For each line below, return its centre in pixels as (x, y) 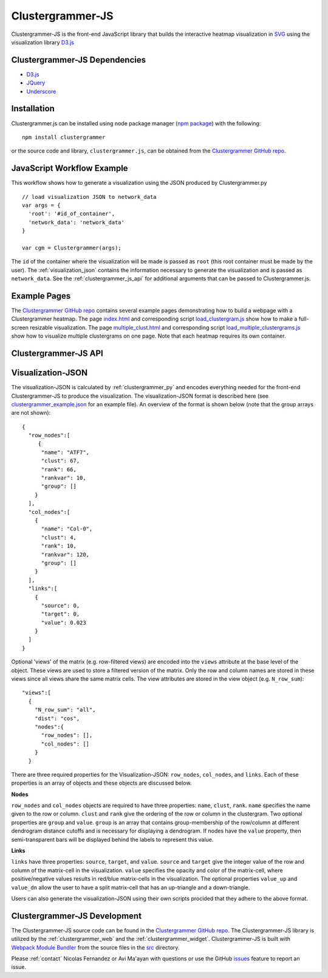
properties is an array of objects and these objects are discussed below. (101, 783)
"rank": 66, (59, 469)
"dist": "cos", (57, 718)
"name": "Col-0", (67, 529)
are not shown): (31, 413)
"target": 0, (60, 614)
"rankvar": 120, (65, 554)
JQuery (36, 83)
